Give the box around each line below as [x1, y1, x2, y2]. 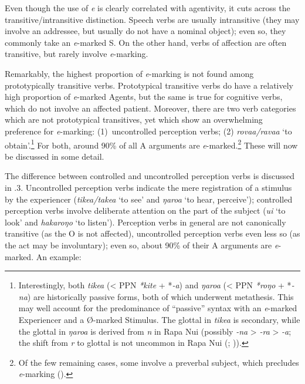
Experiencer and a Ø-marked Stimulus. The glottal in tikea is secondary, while [18, 313, 300, 325]
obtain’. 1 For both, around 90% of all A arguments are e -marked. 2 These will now [5, 137, 298, 151]
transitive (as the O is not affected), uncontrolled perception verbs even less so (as [5, 227, 300, 240]
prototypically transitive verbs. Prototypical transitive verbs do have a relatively [5, 79, 293, 91]
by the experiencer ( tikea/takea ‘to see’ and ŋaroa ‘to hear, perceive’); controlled [5, 193, 293, 205]
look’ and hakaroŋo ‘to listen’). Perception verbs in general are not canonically [5, 215, 286, 228]
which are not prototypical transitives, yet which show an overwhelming [5, 113, 263, 126]
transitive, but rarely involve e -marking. [5, 48, 148, 60]
